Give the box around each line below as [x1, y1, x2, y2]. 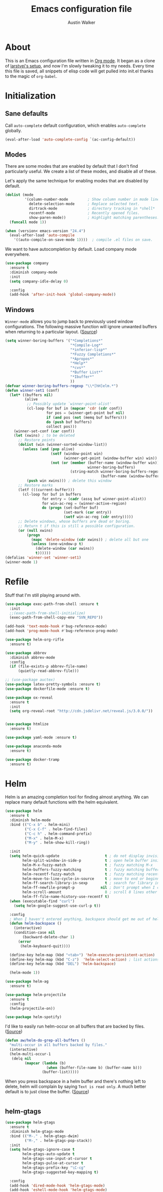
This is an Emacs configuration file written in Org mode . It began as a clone [5, 57, 155, 64]
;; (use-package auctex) [5, 677, 55, 683]
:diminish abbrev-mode [9, 655, 55, 660]
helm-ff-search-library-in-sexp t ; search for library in [22, 881, 160, 886]
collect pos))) [46, 424, 77, 429]
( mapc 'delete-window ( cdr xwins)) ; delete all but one [31, 537, 149, 542]
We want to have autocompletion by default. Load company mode [5, 246, 137, 252]
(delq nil [11, 1056, 32, 1061]
